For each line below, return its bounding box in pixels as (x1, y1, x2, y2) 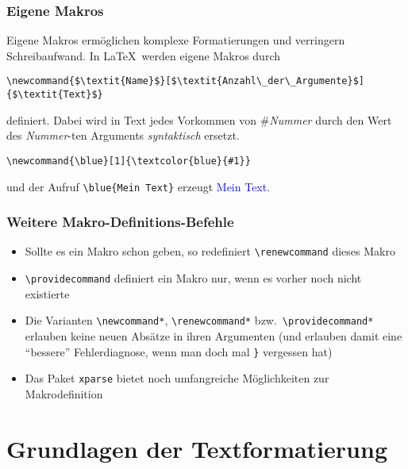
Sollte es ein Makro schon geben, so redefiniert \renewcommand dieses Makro (25, 243, 395, 259)
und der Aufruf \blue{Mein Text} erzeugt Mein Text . (6, 178, 271, 194)
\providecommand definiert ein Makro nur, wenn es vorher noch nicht (25, 270, 362, 286)
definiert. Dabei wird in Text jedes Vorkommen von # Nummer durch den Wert (6, 111, 392, 128)
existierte (25, 285, 70, 302)
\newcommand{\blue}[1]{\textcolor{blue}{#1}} (6, 155, 251, 167)
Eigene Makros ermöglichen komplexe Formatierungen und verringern (6, 32, 345, 48)
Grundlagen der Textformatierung (6, 432, 387, 464)
